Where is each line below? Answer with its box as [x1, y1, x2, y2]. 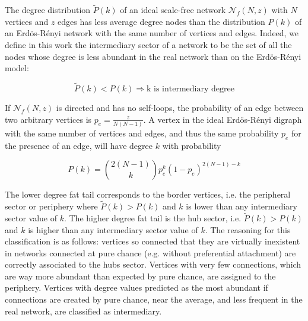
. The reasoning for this [205, 223, 291, 236]
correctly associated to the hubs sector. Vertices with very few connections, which [5, 258, 301, 271]
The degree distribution [5, 4, 91, 16]
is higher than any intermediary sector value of [28, 223, 198, 236]
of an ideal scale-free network [120, 4, 226, 16]
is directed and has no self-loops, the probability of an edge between [56, 101, 304, 113]
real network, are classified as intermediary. [5, 304, 162, 317]
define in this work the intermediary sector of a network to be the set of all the [5, 39, 292, 50]
